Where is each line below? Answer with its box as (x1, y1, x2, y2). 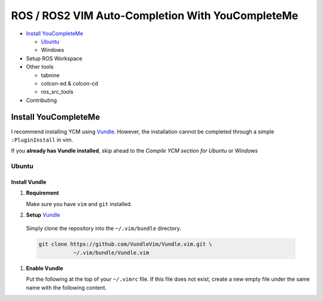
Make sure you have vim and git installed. (26, 200, 132, 207)
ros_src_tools (41, 88, 74, 96)
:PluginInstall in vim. (11, 136, 74, 143)
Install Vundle (11, 178, 47, 185)
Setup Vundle (26, 211, 60, 219)
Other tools (26, 63, 54, 70)
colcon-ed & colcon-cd (41, 79, 98, 87)
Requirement (26, 189, 59, 196)
